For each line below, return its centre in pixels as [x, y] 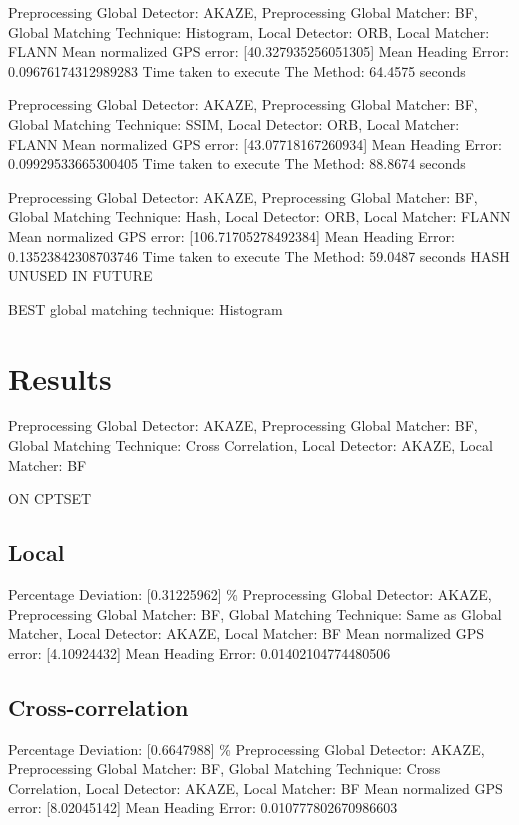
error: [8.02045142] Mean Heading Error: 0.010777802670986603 [203, 807]
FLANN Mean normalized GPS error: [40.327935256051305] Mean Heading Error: [258, 51]
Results [60, 377]
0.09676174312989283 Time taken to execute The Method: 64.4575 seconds [237, 70]
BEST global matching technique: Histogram [145, 308]
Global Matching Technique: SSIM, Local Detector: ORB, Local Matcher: [234, 123]
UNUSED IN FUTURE [80, 275]
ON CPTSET [50, 498]
